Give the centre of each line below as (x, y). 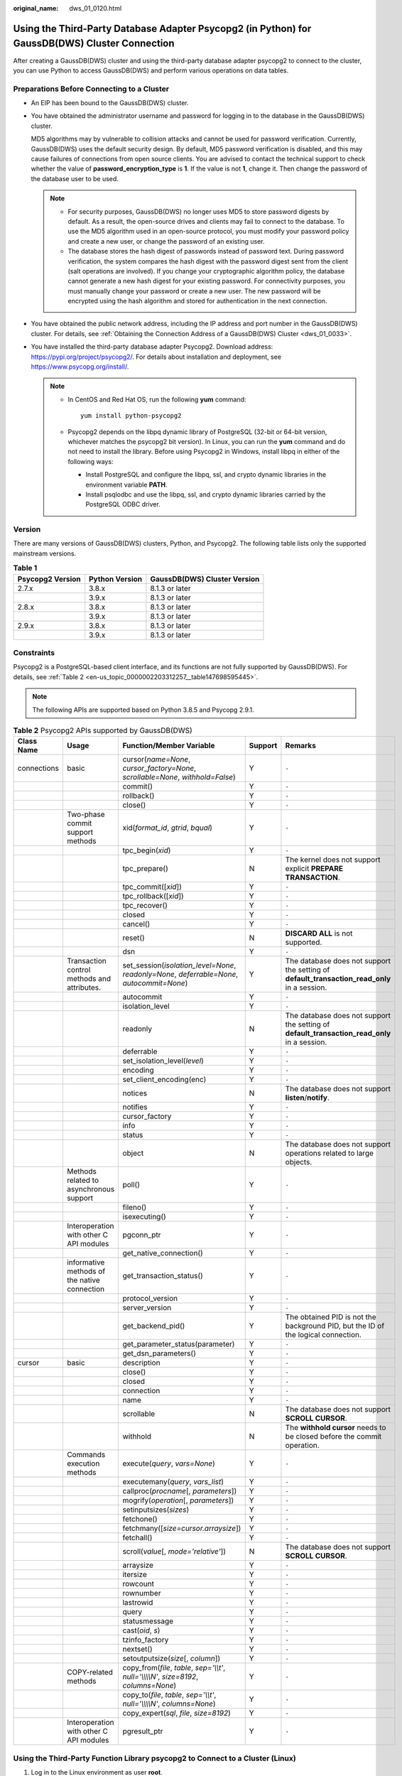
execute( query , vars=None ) (169, 1463)
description (141, 1363)
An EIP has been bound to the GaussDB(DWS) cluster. (110, 103)
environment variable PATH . (126, 484)
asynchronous (91, 1189)
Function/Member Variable (169, 746)
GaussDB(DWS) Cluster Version (205, 579)
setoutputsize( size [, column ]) (172, 1659)
